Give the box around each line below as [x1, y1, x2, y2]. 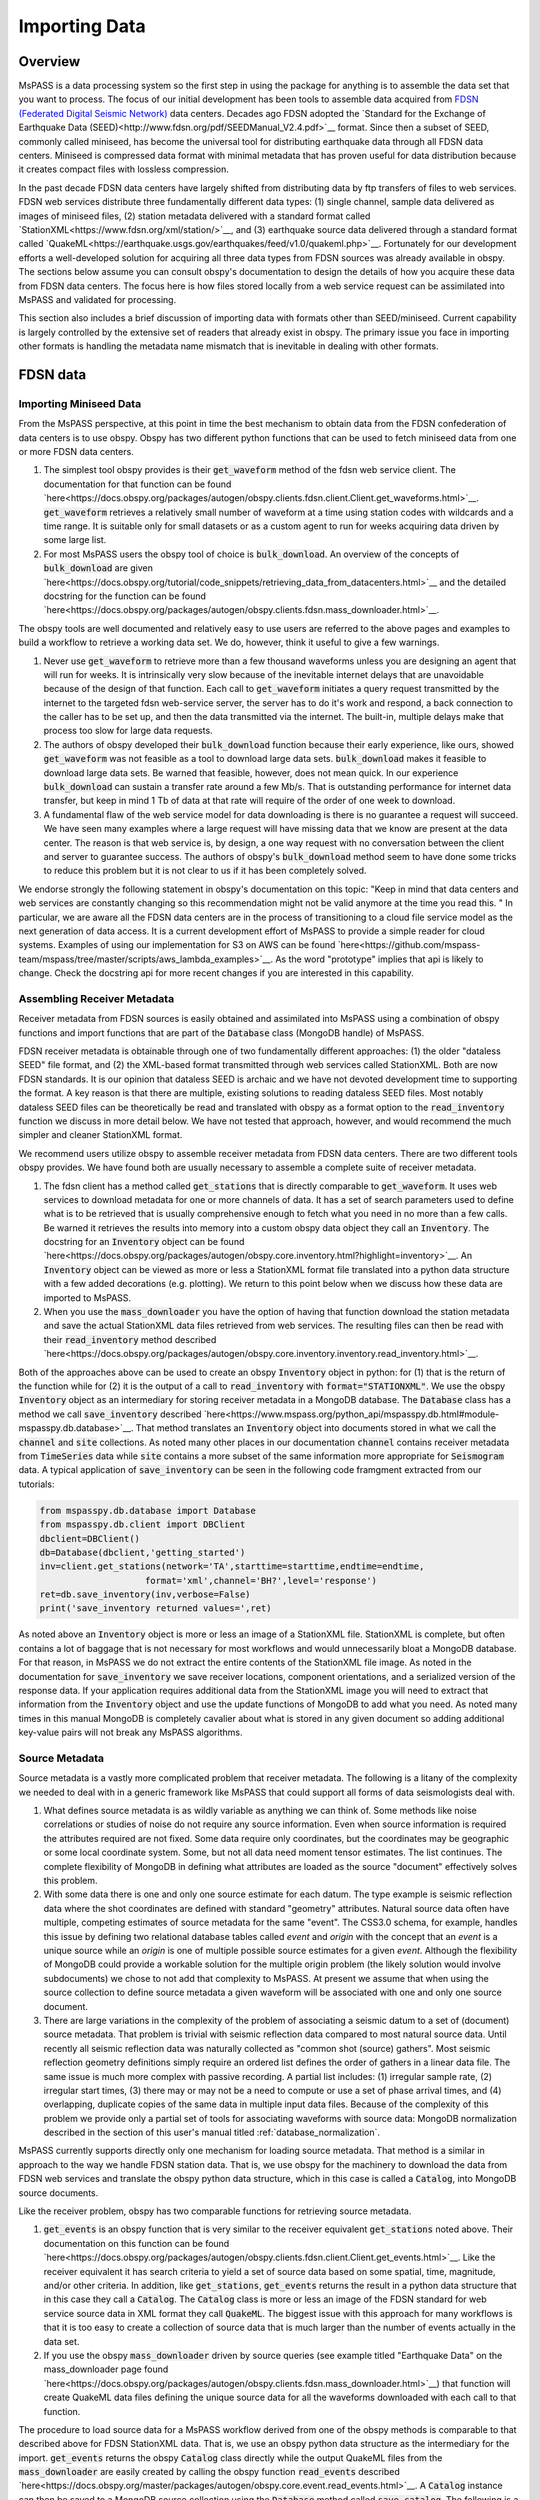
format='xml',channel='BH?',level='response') [145, 1575, 378, 1586]
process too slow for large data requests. [43, 725, 214, 737]
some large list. [43, 534, 107, 546]
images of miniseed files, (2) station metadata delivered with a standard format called [18, 210, 371, 222]
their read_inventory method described [43, 1333, 217, 1345]
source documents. [18, 2186, 99, 2199]
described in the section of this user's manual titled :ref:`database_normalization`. [43, 2126, 380, 2139]
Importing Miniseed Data [18, 396, 142, 410]
